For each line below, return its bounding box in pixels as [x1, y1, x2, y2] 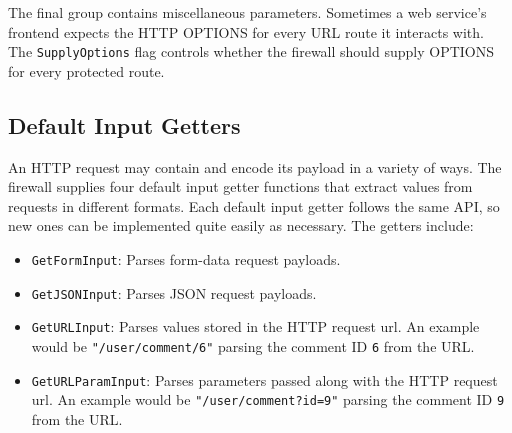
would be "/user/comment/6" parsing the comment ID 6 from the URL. [31, 335, 475, 356]
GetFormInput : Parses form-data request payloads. [31, 249, 341, 270]
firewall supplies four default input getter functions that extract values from [8, 176, 473, 197]
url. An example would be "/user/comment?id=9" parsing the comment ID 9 [31, 389, 505, 410]
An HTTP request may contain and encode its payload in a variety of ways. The [8, 156, 502, 177]
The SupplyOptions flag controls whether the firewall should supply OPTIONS [8, 41, 495, 62]
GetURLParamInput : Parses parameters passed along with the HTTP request [31, 369, 498, 390]
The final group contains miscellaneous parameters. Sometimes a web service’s [8, 2, 487, 22]
